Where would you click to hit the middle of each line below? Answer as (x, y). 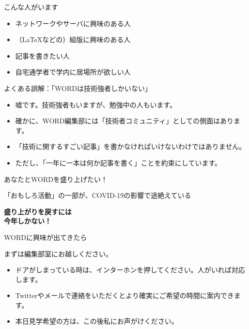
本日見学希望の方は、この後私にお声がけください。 (97, 321)
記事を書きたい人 (42, 55)
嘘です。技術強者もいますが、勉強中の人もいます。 (96, 104)
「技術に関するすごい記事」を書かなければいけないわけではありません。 (131, 146)
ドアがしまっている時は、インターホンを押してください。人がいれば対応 (130, 270)
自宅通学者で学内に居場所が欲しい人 (73, 72)
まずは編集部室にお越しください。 (58, 253)
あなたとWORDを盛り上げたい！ (56, 179)
